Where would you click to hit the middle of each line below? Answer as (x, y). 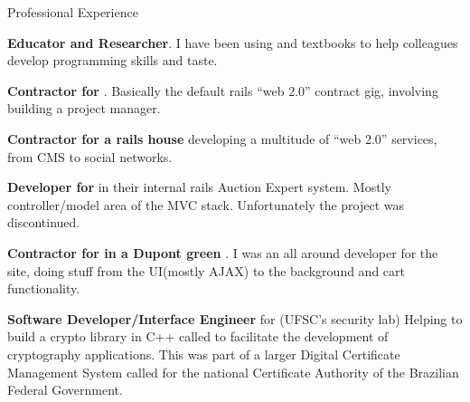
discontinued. (44, 222)
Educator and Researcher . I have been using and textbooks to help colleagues (233, 42)
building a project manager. (84, 108)
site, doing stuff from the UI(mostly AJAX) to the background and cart (206, 270)
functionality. (44, 288)
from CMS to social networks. (90, 156)
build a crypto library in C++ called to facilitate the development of (198, 336)
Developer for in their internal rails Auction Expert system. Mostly (199, 187)
